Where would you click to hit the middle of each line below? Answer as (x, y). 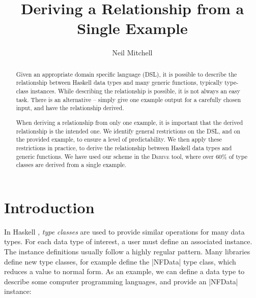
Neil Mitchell (132, 53)
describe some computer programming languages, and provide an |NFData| (121, 281)
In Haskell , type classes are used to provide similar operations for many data (124, 231)
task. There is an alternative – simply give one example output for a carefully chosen (129, 99)
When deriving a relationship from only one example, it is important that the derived (130, 122)
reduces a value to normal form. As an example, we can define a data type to (124, 271)
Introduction (49, 207)
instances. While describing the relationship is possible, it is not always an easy (135, 91)
